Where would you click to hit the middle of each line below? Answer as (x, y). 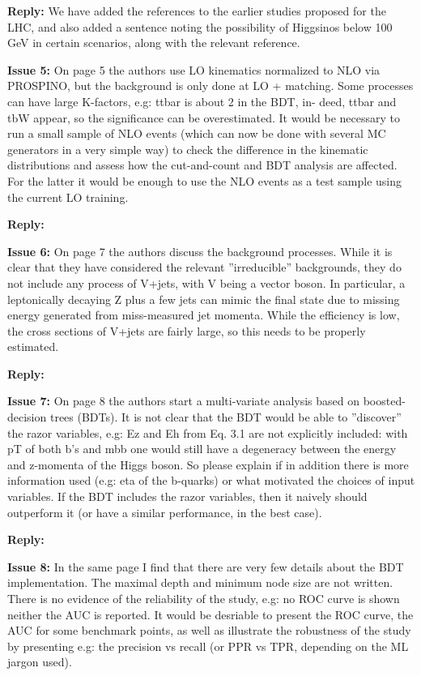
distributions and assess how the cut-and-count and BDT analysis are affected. (202, 165)
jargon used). (40, 662)
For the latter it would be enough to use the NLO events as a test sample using (204, 180)
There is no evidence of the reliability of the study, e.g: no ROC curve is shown (204, 598)
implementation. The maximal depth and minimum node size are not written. (200, 582)
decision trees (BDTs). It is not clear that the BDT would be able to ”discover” (204, 417)
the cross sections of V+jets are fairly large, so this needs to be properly (187, 330)
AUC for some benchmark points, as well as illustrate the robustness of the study (209, 630)
